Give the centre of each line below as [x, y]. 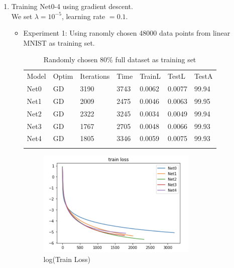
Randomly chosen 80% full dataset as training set [120, 59]
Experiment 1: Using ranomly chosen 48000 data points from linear [127, 33]
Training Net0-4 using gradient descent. [72, 6]
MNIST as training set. [59, 42]
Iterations [95, 76]
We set [22, 16]
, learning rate [83, 16]
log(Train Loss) [67, 259]
